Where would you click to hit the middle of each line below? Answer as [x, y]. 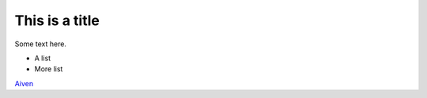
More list [49, 69]
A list [43, 58]
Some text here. [41, 44]
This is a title [57, 20]
